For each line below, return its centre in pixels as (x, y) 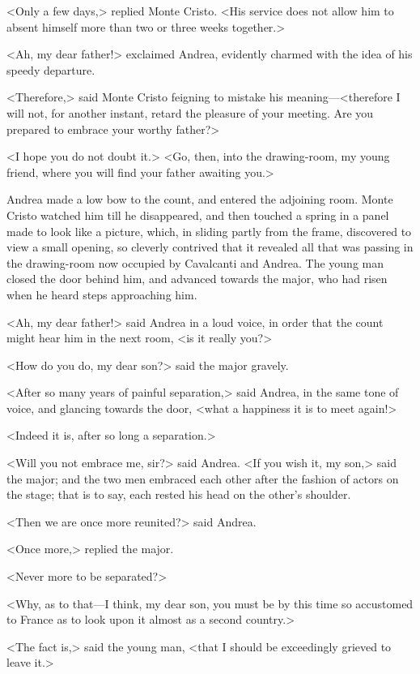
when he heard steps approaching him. (102, 294)
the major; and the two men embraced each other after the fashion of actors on (203, 478)
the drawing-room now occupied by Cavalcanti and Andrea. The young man (195, 262)
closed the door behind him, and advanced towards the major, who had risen (197, 279)
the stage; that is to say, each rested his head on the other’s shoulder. (179, 494)
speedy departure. (51, 69)
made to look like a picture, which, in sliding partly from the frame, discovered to (209, 231)
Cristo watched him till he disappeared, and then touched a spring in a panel (198, 215)
